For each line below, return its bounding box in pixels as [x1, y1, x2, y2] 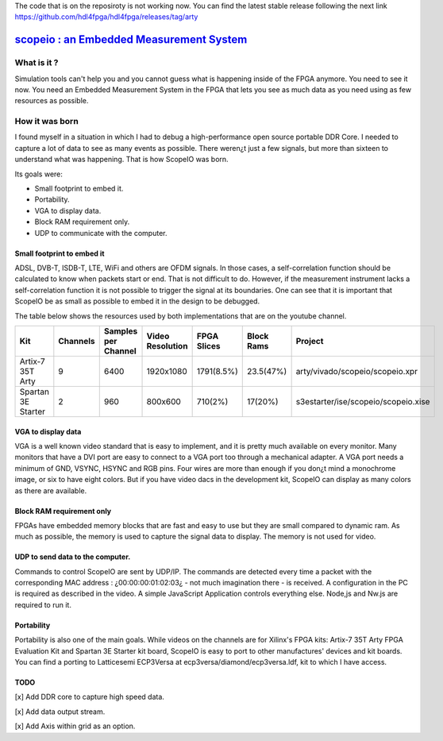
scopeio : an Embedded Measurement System [14, 33, 248, 47]
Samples [103, 326, 138, 337]
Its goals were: [14, 169, 64, 179]
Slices [196, 340, 221, 351]
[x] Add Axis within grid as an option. [14, 721, 136, 731]
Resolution [146, 340, 188, 351]
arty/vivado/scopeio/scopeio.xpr [295, 365, 418, 376]
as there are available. [14, 485, 87, 496]
